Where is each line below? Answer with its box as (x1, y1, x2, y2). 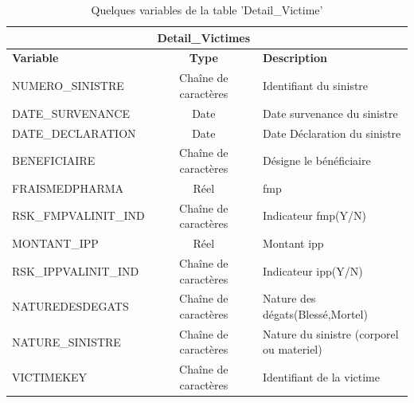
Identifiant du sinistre (263, 77, 369, 94)
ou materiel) (263, 341, 322, 358)
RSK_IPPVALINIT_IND (12, 262, 139, 279)
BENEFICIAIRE (12, 152, 96, 169)
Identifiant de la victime (263, 369, 380, 385)
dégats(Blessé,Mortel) (263, 306, 368, 322)
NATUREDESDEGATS (12, 298, 129, 315)
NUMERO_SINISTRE (12, 77, 124, 94)
